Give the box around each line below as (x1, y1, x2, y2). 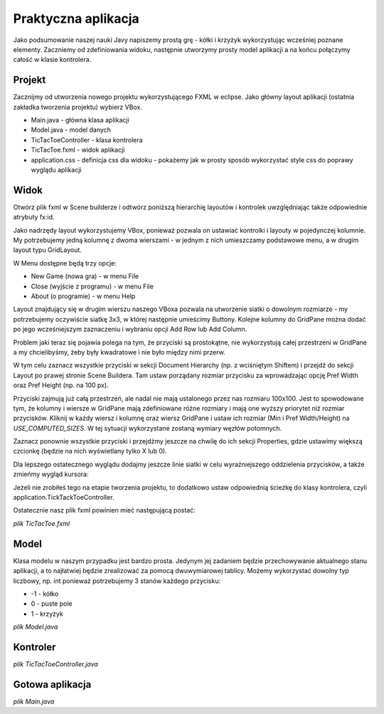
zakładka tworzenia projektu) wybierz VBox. (13, 103, 142, 111)
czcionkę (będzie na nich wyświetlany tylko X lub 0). (13, 447, 167, 456)
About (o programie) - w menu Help (31, 292, 136, 300)
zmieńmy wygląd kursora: (13, 470, 89, 478)
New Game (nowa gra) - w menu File (31, 272, 139, 280)
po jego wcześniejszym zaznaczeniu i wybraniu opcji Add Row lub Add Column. (13, 325, 247, 334)
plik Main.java (13, 697, 55, 705)
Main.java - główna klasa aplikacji (31, 116, 129, 125)
